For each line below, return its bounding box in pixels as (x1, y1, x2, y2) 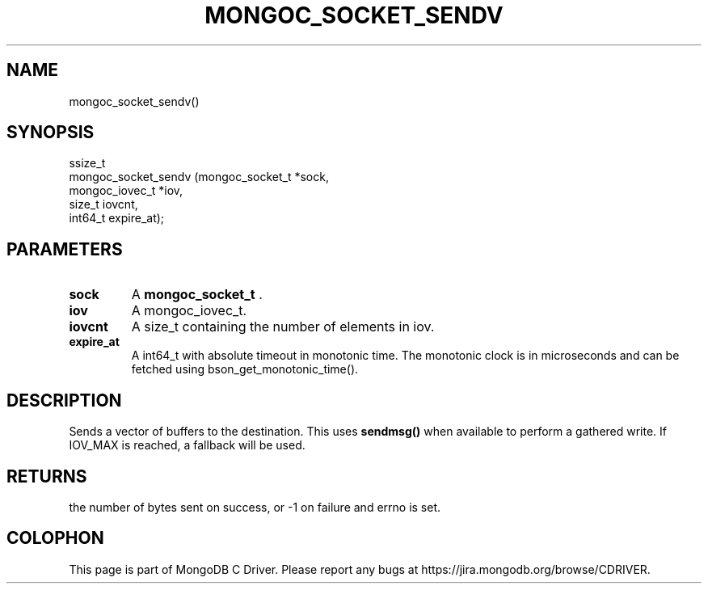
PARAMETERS (6, 238, 123, 259)
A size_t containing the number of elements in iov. (131, 318, 435, 335)
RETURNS (6, 466, 87, 487)
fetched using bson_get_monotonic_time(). (131, 362, 359, 377)
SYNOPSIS (6, 122, 95, 143)
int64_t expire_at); (69, 211, 165, 225)
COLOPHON (6, 528, 104, 549)
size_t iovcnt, (69, 197, 138, 212)
